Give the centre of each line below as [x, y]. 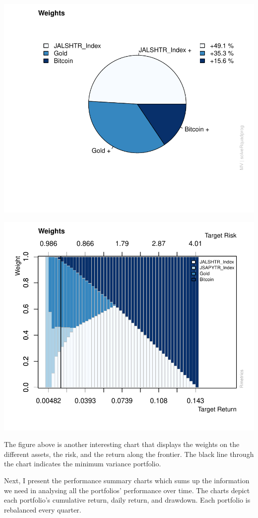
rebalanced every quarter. [43, 509]
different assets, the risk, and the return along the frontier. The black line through [129, 454]
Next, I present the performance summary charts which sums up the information [127, 480]
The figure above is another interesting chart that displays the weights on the [122, 444]
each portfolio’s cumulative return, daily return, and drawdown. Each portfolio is [127, 500]
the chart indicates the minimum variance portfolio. [83, 464]
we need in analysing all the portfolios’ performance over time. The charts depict [127, 490]
